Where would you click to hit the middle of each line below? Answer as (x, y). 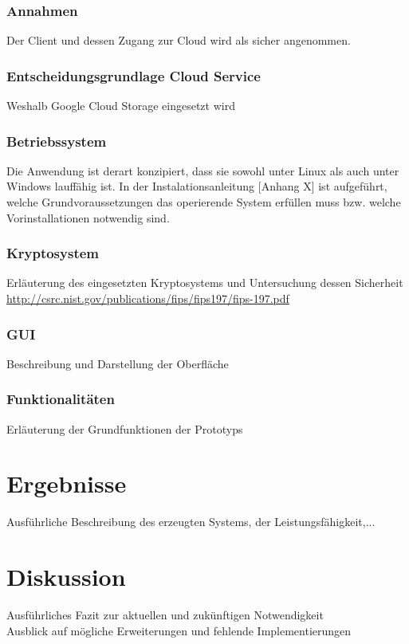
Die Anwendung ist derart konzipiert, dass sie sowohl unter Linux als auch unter (203, 170)
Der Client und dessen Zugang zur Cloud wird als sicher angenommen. (179, 40)
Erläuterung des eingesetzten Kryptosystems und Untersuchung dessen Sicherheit (205, 283)
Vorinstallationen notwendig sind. (88, 217)
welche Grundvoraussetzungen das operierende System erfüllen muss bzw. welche (204, 202)
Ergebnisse (67, 483)
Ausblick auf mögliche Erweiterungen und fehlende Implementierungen (179, 630)
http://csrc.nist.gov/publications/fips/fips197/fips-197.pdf (148, 298)
